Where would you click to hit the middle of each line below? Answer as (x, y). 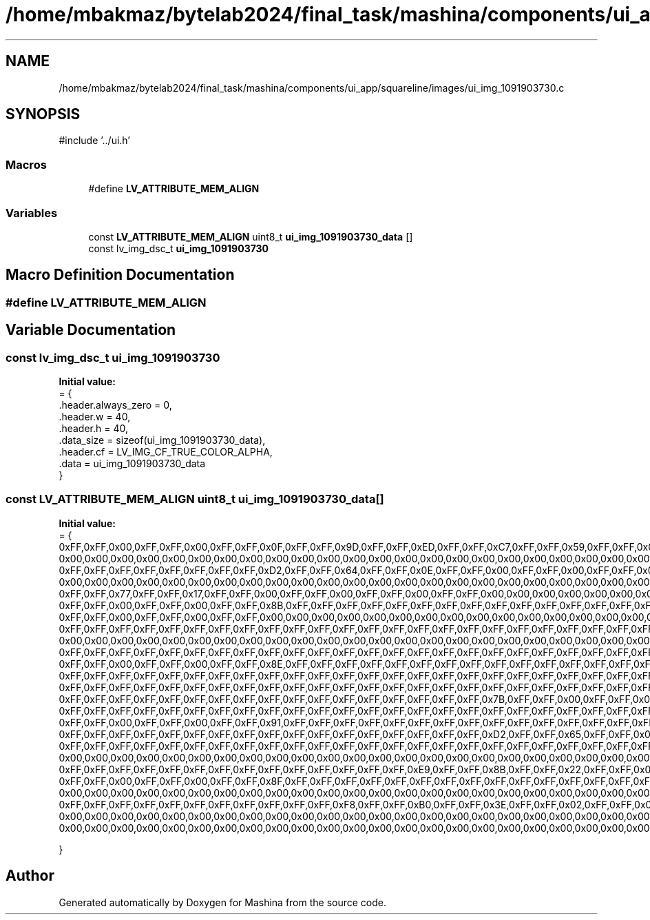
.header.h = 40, (93, 428)
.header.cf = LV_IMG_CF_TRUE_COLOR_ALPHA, (166, 452)
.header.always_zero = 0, (115, 405)
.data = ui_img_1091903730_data (132, 463)
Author (30, 876)
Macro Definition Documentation (120, 275)
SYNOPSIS (43, 114)
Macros (26, 164)
